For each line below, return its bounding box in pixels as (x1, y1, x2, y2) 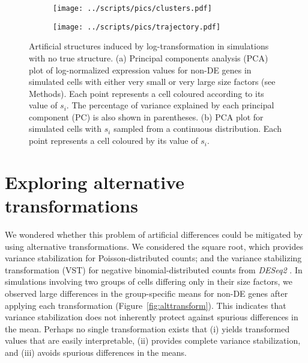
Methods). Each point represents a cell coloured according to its (29, 87, 264, 99)
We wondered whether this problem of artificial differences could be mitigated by (5, 228, 303, 240)
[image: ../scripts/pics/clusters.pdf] (53, 4, 212, 13)
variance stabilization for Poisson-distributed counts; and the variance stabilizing (5, 252, 302, 264)
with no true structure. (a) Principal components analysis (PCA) (29, 51, 268, 64)
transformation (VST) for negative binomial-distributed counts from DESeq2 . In (5, 263, 303, 276)
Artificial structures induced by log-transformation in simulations (29, 40, 269, 52)
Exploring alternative (5, 169, 184, 194)
